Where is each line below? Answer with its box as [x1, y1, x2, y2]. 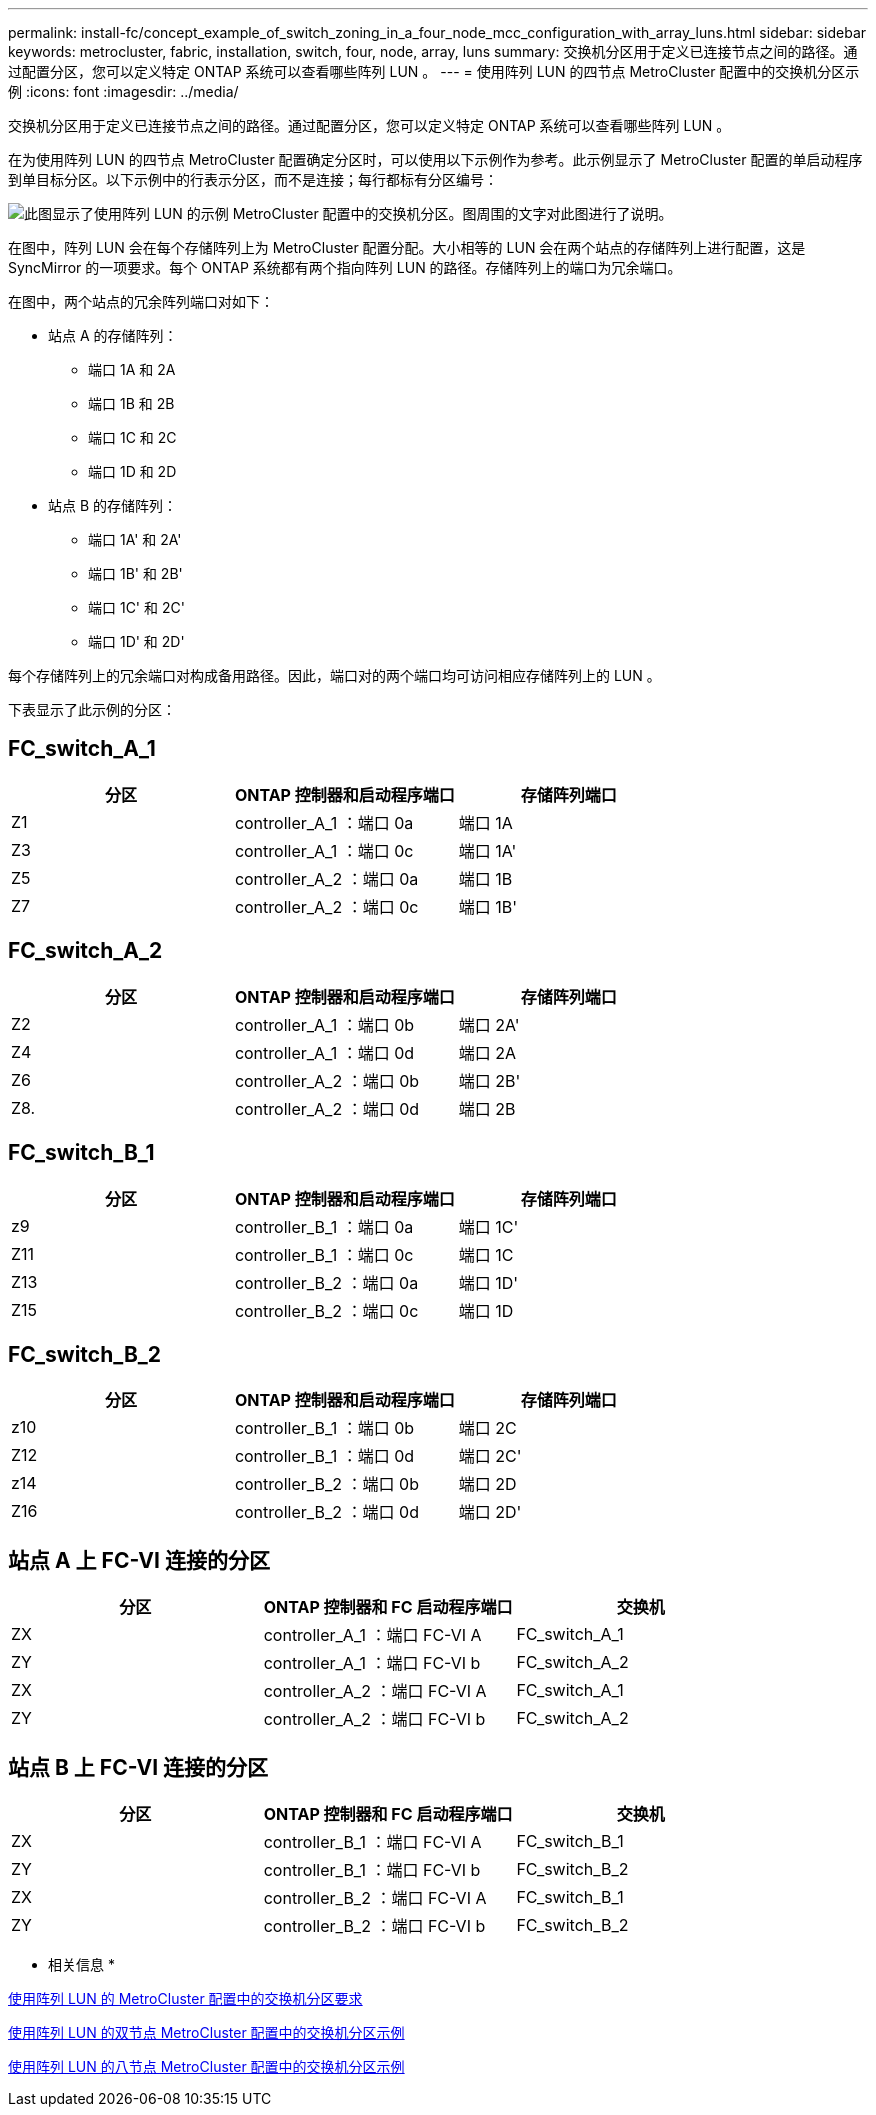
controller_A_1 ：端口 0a [234, 812, 414, 833]
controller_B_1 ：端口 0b [234, 1418, 415, 1439]
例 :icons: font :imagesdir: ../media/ [8, 83, 239, 100]
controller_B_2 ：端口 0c [234, 1300, 419, 1321]
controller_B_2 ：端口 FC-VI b [263, 1916, 486, 1937]
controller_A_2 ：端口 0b [234, 1070, 420, 1091]
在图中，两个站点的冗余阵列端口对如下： [8, 293, 274, 310]
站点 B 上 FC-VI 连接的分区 [8, 1754, 269, 1780]
